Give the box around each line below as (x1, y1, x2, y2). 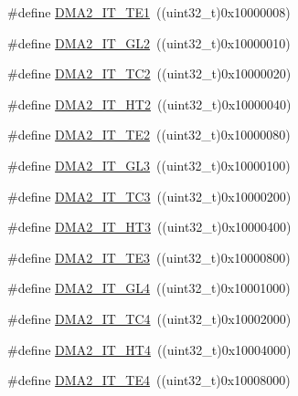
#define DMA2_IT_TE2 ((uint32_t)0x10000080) (7, 125, 291, 144)
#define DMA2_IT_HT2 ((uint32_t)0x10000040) (7, 94, 292, 113)
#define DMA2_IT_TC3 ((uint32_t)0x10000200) (7, 186, 292, 205)
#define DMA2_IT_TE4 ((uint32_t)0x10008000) (7, 370, 291, 390)
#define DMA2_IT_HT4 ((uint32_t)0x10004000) (7, 339, 292, 359)
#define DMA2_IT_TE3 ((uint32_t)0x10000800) (7, 247, 291, 266)
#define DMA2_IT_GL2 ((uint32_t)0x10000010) (7, 33, 291, 52)
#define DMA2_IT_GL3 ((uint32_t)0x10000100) (7, 155, 291, 174)
